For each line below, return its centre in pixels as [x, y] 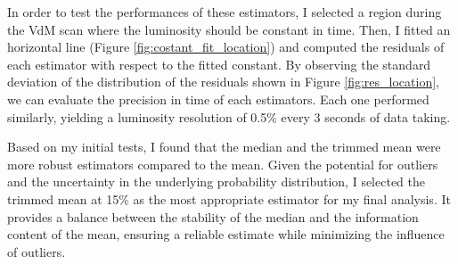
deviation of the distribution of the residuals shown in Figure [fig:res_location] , [223, 82]
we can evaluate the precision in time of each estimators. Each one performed [218, 99]
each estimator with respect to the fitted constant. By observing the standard [219, 64]
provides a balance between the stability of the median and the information [213, 216]
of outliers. [37, 251]
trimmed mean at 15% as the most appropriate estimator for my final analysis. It [229, 198]
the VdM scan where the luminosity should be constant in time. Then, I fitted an [229, 29]
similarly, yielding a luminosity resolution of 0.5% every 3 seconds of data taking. [229, 116]
